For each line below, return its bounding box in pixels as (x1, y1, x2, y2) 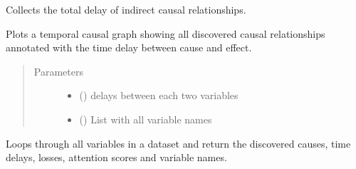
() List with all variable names (79, 111, 212, 126)
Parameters (33, 63, 83, 78)
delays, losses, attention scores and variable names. (6, 150, 227, 165)
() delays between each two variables (79, 88, 239, 103)
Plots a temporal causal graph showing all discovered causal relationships (6, 26, 325, 41)
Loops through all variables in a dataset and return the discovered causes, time (6, 135, 351, 150)
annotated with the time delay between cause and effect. (6, 40, 252, 55)
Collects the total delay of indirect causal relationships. (6, 2, 246, 16)
